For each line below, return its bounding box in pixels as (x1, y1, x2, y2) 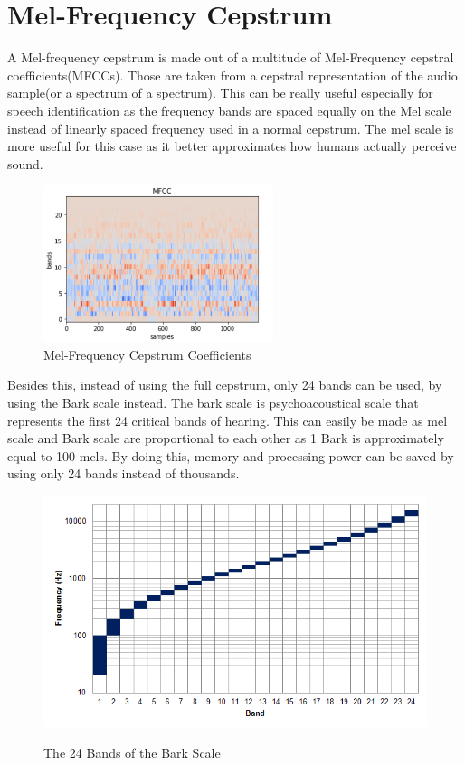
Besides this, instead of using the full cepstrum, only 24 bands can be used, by (7, 375, 442, 394)
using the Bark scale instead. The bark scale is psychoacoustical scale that (7, 393, 419, 412)
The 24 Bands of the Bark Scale (43, 742, 221, 761)
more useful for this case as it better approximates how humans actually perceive (7, 137, 457, 156)
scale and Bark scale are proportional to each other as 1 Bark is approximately (7, 429, 444, 448)
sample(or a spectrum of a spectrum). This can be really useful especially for (7, 83, 433, 102)
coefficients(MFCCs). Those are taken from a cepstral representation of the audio (7, 65, 458, 84)
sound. (7, 154, 43, 173)
